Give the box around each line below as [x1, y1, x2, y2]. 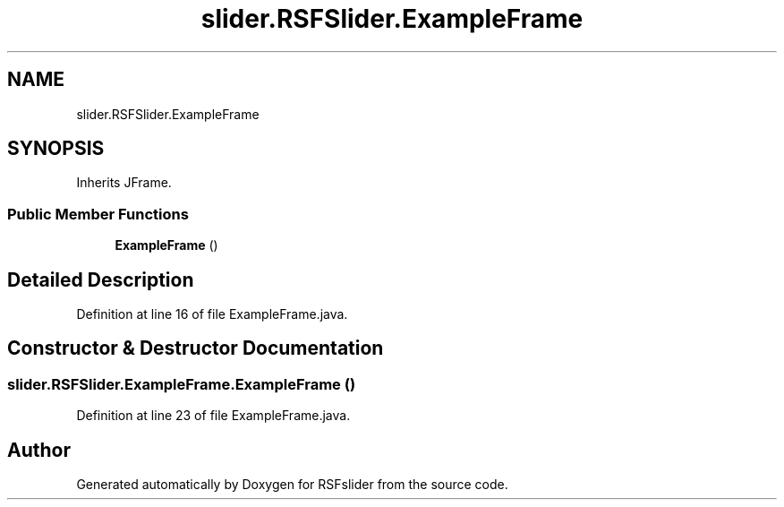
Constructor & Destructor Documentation [7, 337, 384, 360]
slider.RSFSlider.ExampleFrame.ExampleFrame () [7, 374, 356, 393]
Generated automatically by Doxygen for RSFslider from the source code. [76, 477, 508, 493]
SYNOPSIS [7, 137, 105, 160]
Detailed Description [7, 268, 194, 291]
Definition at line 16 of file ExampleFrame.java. [76, 306, 348, 322]
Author [7, 438, 71, 461]
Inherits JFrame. [76, 175, 172, 191]
